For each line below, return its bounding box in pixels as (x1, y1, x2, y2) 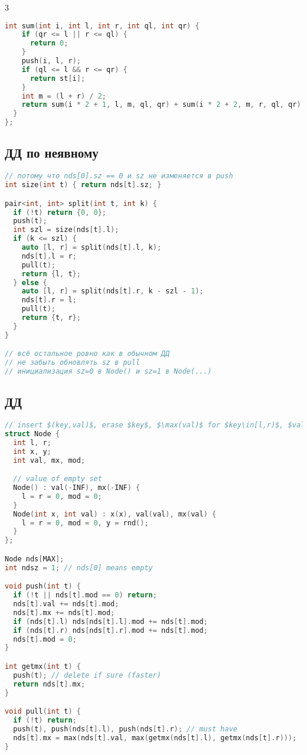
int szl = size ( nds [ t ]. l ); (13, 225, 119, 234)
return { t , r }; (21, 313, 81, 322)
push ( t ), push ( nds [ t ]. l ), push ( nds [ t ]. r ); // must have (13, 724, 237, 733)
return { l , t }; (21, 269, 81, 278)
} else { (13, 278, 47, 287)
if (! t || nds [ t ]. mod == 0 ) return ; (13, 591, 157, 600)
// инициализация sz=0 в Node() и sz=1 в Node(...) (5, 367, 212, 376)
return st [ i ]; (30, 74, 86, 83)
